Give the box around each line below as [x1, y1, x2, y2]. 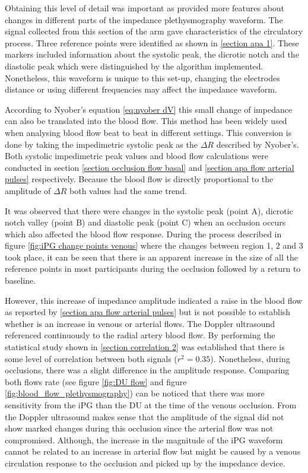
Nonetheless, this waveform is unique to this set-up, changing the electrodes [5, 71, 280, 84]
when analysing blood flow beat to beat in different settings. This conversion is [5, 126, 292, 138]
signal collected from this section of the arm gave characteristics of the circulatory [5, 25, 303, 37]
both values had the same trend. [69, 184, 187, 196]
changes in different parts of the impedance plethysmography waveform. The [5, 13, 283, 26]
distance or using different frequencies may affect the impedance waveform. [5, 83, 277, 96]
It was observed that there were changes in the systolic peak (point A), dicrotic [5, 204, 293, 217]
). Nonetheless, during [210, 352, 290, 364]
